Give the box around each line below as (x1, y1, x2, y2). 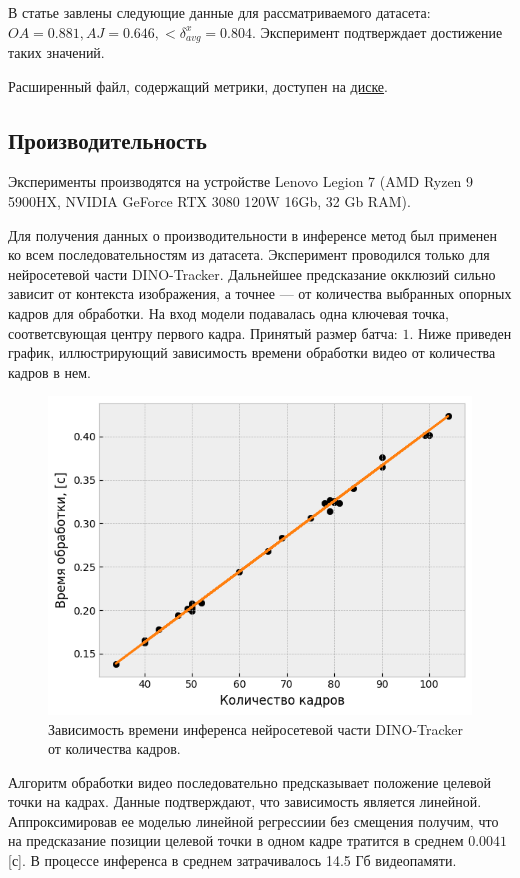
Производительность (8, 124, 207, 155)
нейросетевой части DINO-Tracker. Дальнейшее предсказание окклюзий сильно (8, 263, 496, 284)
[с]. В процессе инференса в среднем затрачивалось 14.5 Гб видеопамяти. (8, 850, 457, 871)
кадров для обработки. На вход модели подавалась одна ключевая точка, (8, 303, 449, 323)
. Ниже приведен (409, 322, 512, 343)
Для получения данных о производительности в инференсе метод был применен (8, 224, 497, 245)
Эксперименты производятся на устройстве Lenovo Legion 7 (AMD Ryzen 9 (8, 171, 474, 192)
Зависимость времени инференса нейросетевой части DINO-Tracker (48, 718, 464, 739)
